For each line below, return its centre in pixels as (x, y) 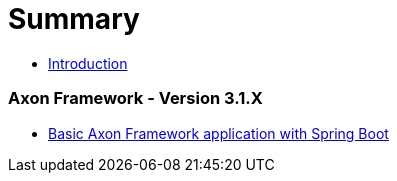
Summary (74, 19)
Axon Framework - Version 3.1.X (135, 98)
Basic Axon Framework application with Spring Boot (218, 133)
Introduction (88, 63)
